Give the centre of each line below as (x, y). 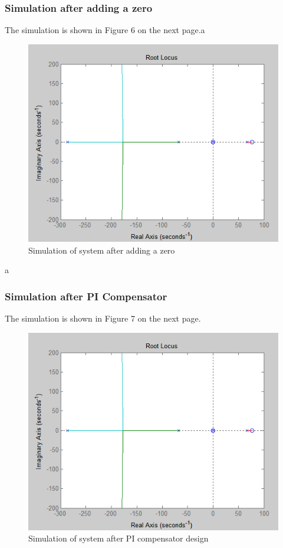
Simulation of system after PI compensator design (119, 538)
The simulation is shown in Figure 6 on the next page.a (105, 30)
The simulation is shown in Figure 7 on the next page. (103, 318)
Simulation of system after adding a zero (102, 250)
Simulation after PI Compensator (86, 296)
